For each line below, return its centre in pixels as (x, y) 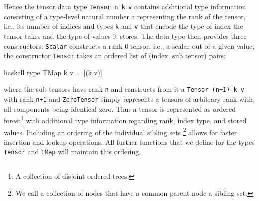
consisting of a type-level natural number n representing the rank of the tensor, (125, 16)
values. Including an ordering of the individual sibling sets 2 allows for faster (121, 131)
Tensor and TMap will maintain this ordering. (73, 151)
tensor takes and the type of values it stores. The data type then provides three (125, 36)
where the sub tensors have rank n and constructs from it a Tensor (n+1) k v (124, 89)
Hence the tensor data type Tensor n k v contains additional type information (125, 6)
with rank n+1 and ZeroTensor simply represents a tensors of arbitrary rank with (129, 99)
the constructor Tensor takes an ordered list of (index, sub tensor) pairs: (115, 56)
